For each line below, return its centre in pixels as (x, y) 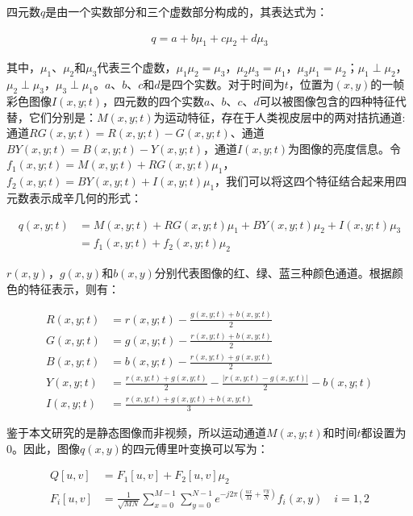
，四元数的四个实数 (154, 101)
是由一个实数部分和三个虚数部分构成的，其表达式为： (187, 11)
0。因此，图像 (43, 448)
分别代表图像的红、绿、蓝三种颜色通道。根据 (273, 273)
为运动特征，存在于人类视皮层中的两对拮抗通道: (280, 117)
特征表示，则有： (74, 288)
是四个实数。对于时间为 (222, 84)
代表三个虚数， (137, 67)
